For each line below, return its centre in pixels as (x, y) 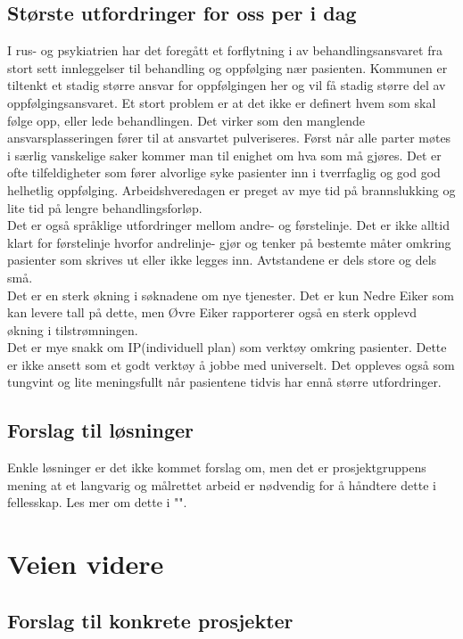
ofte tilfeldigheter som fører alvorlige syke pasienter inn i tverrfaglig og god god (224, 172)
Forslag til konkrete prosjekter (150, 620)
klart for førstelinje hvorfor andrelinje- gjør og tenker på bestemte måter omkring (229, 242)
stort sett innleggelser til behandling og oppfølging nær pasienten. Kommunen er (227, 67)
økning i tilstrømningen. (73, 329)
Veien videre (86, 564)
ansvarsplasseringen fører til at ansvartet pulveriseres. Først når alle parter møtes (229, 138)
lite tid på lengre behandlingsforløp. (105, 207)
